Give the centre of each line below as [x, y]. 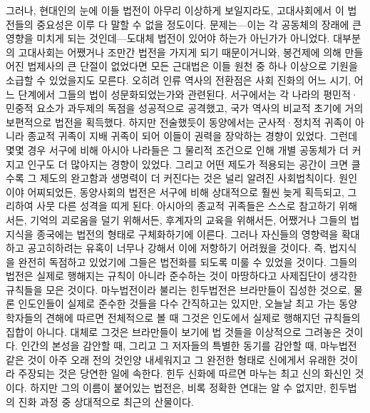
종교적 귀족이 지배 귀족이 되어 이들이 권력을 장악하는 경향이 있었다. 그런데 [192, 136]
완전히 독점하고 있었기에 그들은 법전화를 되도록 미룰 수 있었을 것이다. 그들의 [188, 261]
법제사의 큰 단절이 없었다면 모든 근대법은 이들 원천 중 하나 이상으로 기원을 [192, 66]
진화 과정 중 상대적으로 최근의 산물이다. [106, 401]
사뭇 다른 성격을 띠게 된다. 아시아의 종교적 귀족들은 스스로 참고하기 [186, 206]
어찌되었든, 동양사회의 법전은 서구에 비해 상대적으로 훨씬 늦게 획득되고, [186, 192]
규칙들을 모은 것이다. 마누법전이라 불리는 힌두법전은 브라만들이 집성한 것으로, [178, 289]
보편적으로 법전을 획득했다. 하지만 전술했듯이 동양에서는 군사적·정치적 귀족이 [179, 122]
